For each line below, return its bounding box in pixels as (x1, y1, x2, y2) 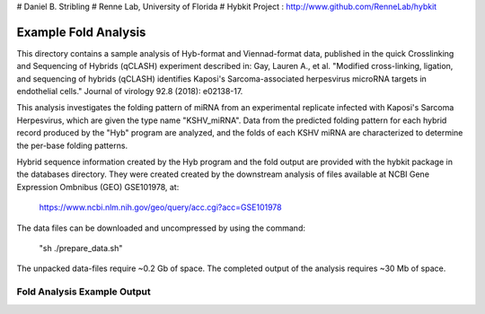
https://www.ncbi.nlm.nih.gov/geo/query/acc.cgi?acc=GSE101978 (39, 202, 282, 213)
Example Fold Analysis (16, 24, 146, 39)
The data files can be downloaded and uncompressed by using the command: (16, 222, 305, 233)
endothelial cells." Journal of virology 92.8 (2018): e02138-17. (16, 86, 243, 97)
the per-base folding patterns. (16, 140, 128, 151)
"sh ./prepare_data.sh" (39, 242, 123, 253)
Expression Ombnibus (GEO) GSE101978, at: (16, 181, 180, 192)
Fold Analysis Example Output (16, 285, 152, 298)
